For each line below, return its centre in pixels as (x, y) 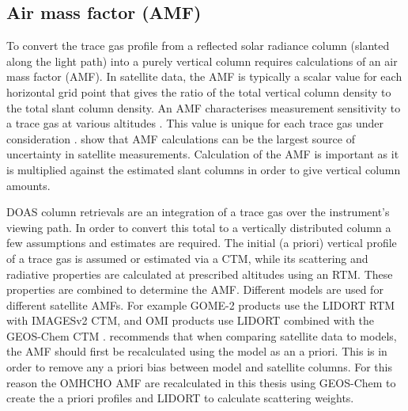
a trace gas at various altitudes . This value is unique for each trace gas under (195, 123)
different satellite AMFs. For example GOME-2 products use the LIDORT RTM (201, 304)
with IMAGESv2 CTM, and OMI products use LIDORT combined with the (191, 320)
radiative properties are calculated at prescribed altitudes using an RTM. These (200, 274)
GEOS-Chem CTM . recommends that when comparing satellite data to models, (202, 335)
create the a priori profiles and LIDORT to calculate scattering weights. (180, 398)
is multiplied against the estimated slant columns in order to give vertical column (204, 169)
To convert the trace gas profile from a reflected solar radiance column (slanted (198, 46)
